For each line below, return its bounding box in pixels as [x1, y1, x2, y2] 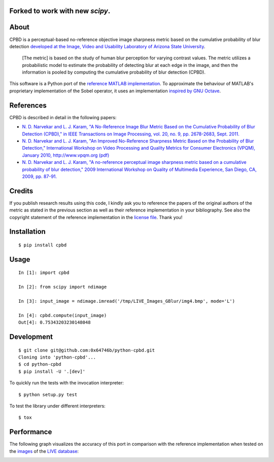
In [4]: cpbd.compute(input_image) [18, 312, 107, 318]
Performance [9, 428, 52, 436]
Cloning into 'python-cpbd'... [18, 354, 96, 360]
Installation [9, 227, 46, 236]
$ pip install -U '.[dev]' [18, 368, 86, 374]
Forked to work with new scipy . [9, 7, 111, 15]
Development [9, 332, 53, 341]
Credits [9, 187, 33, 195]
